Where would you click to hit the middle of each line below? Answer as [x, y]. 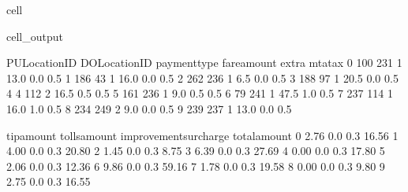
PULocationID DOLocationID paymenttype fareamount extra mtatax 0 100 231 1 [204, 63]
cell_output [35, 36]
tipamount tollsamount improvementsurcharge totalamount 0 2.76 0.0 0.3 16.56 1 [202, 135]
